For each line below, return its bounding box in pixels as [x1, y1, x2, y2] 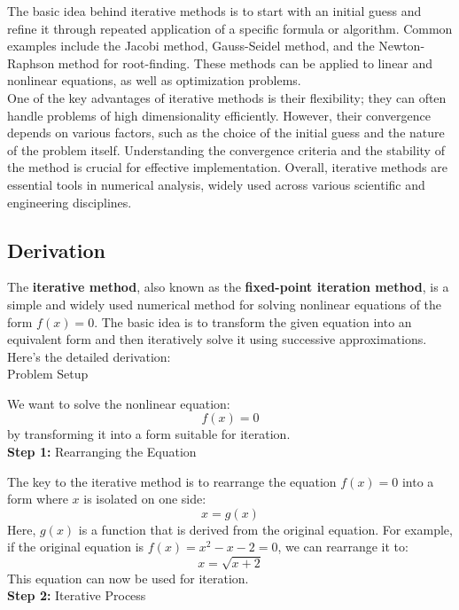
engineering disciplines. [7, 192, 132, 211]
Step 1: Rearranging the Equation [7, 442, 197, 461]
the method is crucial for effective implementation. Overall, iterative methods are [7, 158, 447, 176]
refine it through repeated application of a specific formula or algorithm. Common [7, 19, 453, 37]
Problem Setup [7, 364, 89, 383]
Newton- [378, 36, 425, 55]
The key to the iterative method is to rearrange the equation [7, 472, 337, 490]
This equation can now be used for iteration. [7, 568, 249, 587]
